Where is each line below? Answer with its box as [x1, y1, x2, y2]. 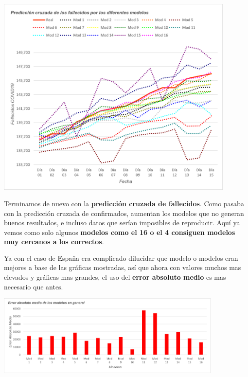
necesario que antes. [4, 281, 63, 291]
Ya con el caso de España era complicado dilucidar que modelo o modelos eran [4, 252, 238, 263]
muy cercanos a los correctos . [4, 236, 104, 247]
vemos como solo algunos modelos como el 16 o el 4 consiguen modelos [4, 227, 235, 237]
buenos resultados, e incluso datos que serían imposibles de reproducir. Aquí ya [4, 217, 240, 228]
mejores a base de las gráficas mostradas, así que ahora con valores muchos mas [4, 262, 241, 272]
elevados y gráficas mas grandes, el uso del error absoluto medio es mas [4, 272, 226, 282]
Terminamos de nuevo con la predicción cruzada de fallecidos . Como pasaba [4, 198, 244, 208]
